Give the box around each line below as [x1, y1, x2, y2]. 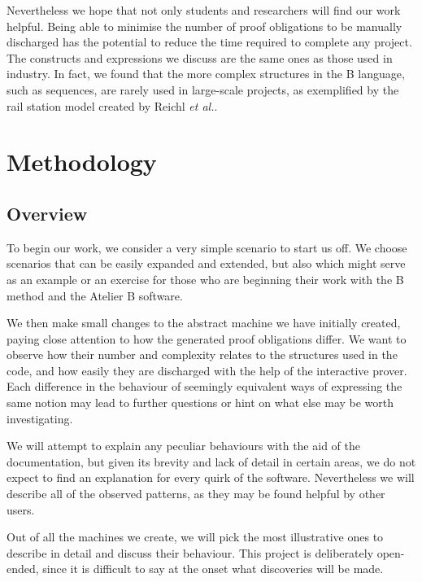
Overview [7, 200, 88, 225]
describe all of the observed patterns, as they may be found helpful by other [7, 485, 385, 502]
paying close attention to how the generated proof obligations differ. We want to [7, 330, 407, 347]
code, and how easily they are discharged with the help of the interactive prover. [7, 361, 407, 379]
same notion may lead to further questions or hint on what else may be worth [7, 394, 394, 411]
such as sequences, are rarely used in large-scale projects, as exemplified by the [7, 81, 399, 98]
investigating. [7, 409, 73, 427]
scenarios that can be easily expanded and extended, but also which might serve [7, 255, 406, 272]
